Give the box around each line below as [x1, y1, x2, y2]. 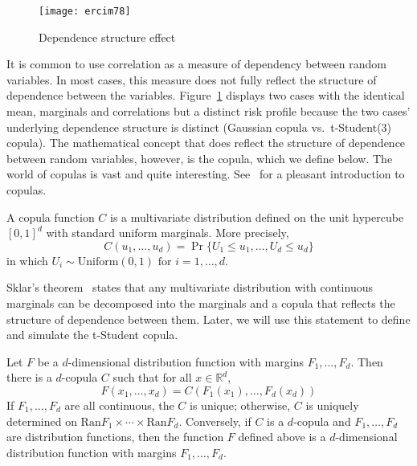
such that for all [112, 369, 192, 386]
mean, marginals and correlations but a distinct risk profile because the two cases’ [6, 103, 411, 120]
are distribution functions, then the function [6, 428, 224, 445]
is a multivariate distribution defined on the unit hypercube [110, 208, 404, 225]
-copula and [293, 412, 351, 429]
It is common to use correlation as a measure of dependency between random [6, 55, 386, 72]
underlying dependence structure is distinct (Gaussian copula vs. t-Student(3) [6, 118, 392, 135]
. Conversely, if [178, 412, 251, 429]
